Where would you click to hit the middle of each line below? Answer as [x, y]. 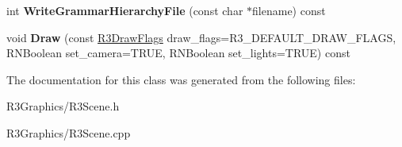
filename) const [289, 10]
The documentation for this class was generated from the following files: [181, 79]
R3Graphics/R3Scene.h [63, 106]
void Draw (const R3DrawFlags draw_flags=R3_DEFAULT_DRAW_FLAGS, [201, 37]
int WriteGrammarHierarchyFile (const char [125, 10]
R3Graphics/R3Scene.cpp [69, 132]
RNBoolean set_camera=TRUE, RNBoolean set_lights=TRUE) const [178, 53]
